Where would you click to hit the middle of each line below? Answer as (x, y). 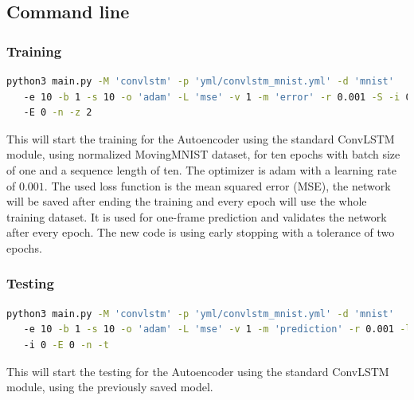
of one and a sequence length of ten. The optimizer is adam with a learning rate (201, 169)
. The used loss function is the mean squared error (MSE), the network (217, 185)
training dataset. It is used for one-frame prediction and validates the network (197, 216)
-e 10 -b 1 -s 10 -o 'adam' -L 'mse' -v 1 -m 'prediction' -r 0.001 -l (217, 329)
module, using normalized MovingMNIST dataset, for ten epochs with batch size (203, 154)
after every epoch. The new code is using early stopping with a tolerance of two (201, 232)
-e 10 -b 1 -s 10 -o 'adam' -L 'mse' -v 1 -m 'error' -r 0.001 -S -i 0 (217, 97)
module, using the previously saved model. (110, 387)
